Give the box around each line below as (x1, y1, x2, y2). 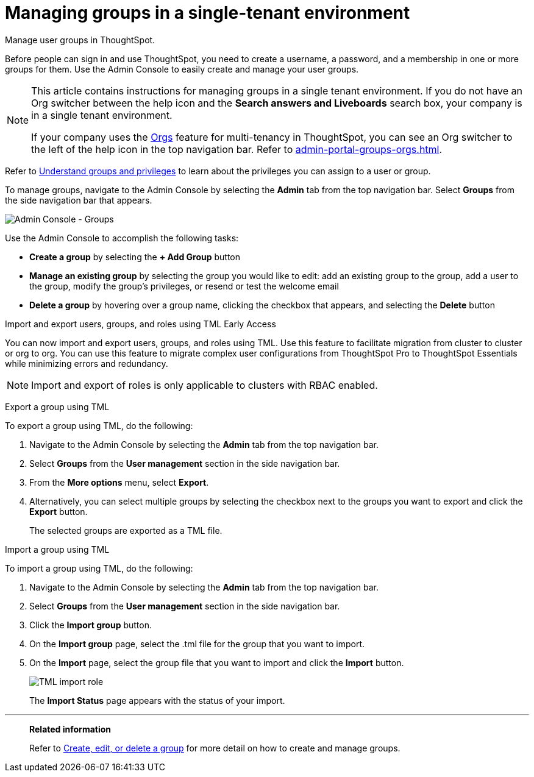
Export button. (29, 506, 88, 517)
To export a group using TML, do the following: (5, 420, 193, 431)
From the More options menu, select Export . (29, 477, 209, 488)
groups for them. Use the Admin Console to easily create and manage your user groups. (5, 63, 359, 74)
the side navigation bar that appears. (5, 194, 152, 205)
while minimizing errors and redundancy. (5, 358, 168, 369)
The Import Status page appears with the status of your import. (29, 695, 285, 706)
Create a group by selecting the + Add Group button (29, 251, 241, 262)
